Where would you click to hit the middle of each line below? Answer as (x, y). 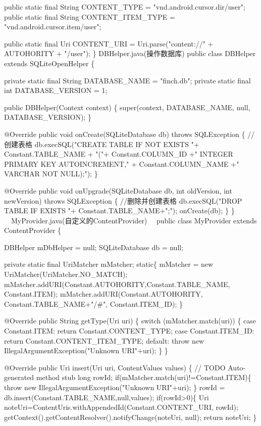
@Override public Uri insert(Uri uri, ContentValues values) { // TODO (115, 367)
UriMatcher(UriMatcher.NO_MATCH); (66, 274)
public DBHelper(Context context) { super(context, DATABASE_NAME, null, (127, 107)
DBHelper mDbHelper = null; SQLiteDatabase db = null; (94, 247)
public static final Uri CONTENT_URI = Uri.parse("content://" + (109, 43)
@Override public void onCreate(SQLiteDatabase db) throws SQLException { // (129, 134)
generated (19, 377)
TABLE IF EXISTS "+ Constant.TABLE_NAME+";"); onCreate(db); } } (119, 210)
